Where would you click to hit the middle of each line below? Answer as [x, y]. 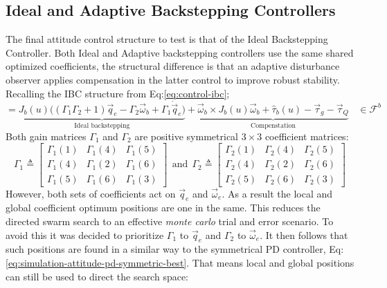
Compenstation [273, 125]
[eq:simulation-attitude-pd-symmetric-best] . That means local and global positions [180, 262]
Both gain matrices [46, 136]
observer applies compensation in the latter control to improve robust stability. [173, 79]
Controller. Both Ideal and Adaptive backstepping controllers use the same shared [180, 52]
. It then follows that [304, 234]
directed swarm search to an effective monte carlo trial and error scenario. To [170, 221]
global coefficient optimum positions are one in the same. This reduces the [163, 208]
